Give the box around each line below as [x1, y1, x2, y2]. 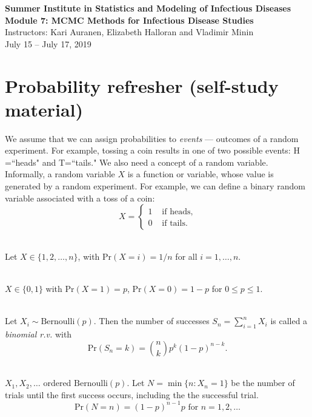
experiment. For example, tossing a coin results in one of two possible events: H [5, 144, 300, 157]
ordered [43, 376, 71, 389]
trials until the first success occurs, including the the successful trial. [5, 388, 259, 401]
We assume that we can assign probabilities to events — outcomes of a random [5, 132, 299, 144]
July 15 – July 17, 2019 [5, 37, 91, 50]
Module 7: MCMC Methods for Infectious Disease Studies [5, 13, 254, 26]
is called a [270, 314, 308, 327]
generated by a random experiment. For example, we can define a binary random [5, 180, 305, 192]
